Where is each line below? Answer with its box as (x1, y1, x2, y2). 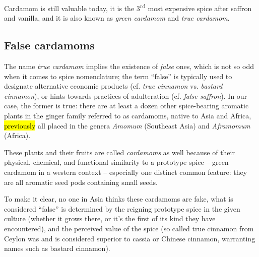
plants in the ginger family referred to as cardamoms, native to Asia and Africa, (4, 110, 251, 121)
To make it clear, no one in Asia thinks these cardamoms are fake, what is (4, 194, 233, 204)
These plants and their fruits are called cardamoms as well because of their (4, 147, 235, 157)
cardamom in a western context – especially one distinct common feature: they (4, 166, 247, 177)
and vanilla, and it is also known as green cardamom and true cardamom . (4, 13, 230, 23)
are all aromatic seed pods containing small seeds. (4, 176, 158, 187)
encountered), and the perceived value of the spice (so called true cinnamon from (4, 223, 254, 233)
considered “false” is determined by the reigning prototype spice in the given (4, 203, 240, 214)
